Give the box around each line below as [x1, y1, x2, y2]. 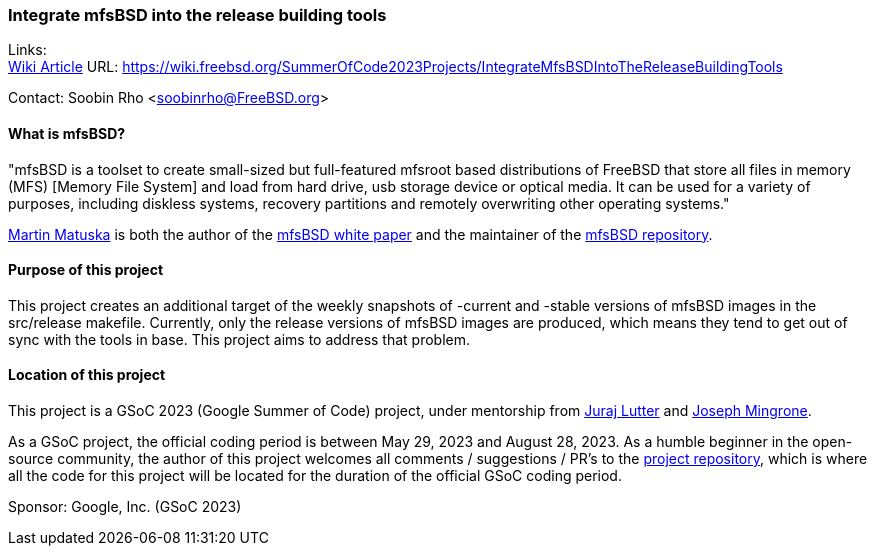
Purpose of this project [8, 261, 164, 279]
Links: [8, 41, 47, 59]
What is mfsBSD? [8, 124, 126, 142]
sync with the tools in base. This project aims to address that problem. [8, 330, 471, 348]
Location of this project [8, 366, 166, 384]
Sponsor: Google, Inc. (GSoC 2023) [8, 498, 242, 516]
